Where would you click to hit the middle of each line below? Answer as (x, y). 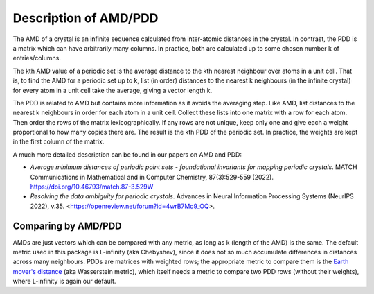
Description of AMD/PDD (86, 18)
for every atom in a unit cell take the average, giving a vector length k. (113, 90)
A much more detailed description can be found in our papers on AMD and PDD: (127, 154)
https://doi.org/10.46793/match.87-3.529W (92, 187)
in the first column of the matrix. (59, 141)
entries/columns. (37, 58)
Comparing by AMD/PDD (68, 226)
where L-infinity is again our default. (64, 282)
